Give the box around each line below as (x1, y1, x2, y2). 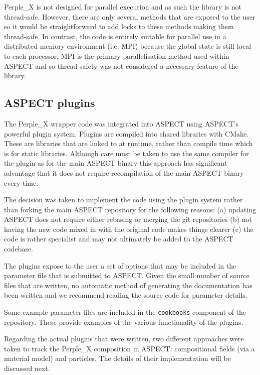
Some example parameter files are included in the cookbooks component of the (4, 307, 246, 317)
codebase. (4, 243, 34, 254)
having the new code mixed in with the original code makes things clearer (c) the (4, 223, 253, 234)
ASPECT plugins (4, 95, 95, 110)
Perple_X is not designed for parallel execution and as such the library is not (4, 2, 242, 12)
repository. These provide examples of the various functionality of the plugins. (4, 316, 243, 327)
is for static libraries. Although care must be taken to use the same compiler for (4, 148, 249, 158)
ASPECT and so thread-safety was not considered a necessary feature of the (4, 60, 238, 71)
